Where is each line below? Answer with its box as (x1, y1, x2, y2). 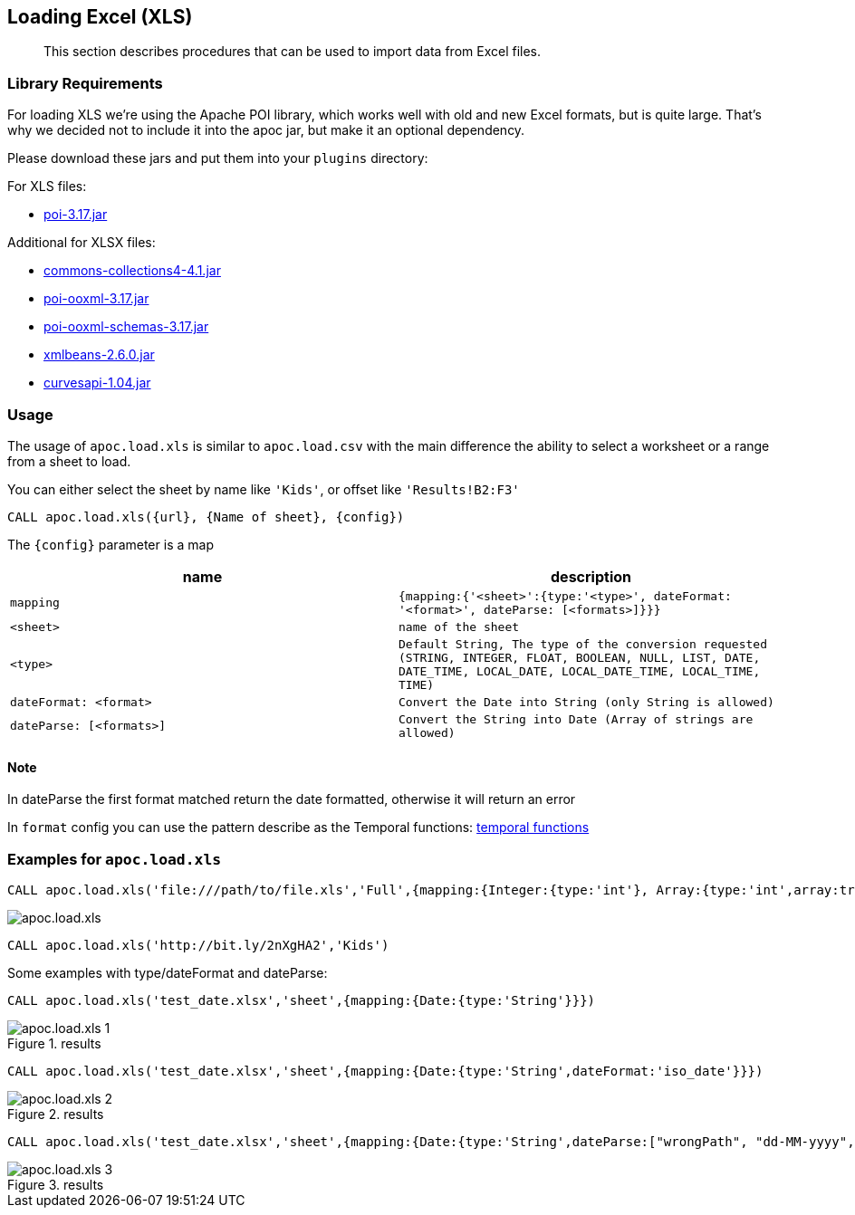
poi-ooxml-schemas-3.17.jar (43, 319, 209, 335)
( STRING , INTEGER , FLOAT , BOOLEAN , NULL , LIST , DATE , (399, 650, 761, 665)
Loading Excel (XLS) (7, 5, 193, 28)
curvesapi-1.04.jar (43, 375, 151, 391)
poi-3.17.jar (43, 206, 108, 223)
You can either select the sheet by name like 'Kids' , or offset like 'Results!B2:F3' (7, 481, 520, 497)
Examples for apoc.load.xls (7, 849, 222, 868)
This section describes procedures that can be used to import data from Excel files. (43, 43, 542, 60)
